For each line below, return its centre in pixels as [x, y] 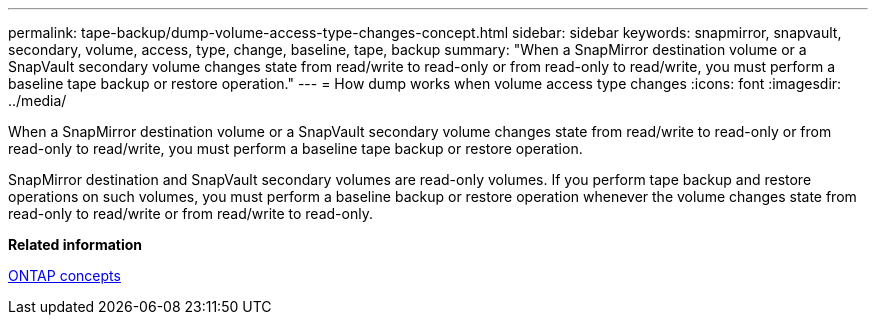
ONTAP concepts [64, 275]
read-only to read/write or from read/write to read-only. [190, 213]
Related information [75, 244]
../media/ [37, 100]
